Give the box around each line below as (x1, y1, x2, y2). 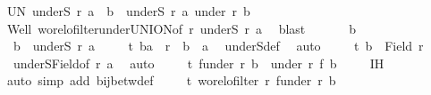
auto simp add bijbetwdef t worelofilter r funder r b (6, 71, 336, 90)
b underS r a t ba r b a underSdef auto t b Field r (13, 36, 424, 55)
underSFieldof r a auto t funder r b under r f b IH (13, 53, 385, 72)
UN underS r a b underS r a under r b (6, 2, 250, 20)
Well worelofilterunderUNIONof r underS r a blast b (6, 19, 357, 37)
